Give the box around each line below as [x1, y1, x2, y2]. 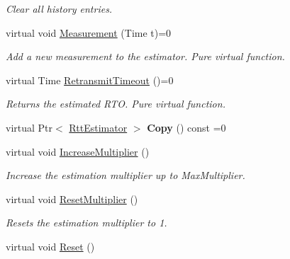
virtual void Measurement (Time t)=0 [6, 25, 172, 40]
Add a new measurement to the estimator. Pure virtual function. [6, 49, 285, 64]
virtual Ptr [6, 120, 53, 134]
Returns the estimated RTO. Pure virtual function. [6, 96, 225, 111]
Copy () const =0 [147, 120, 226, 134]
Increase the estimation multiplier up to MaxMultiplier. [6, 168, 245, 183]
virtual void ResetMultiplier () [6, 191, 138, 206]
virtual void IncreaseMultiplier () [6, 144, 150, 159]
